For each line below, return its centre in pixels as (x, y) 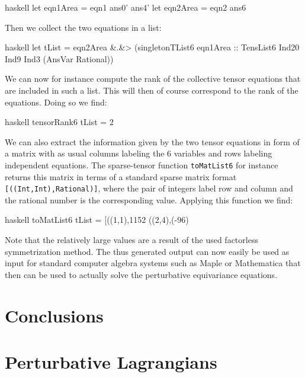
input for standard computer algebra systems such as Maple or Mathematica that (153, 263)
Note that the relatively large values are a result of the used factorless (131, 240)
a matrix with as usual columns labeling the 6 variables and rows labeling (139, 153)
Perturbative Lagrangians (111, 361)
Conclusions (54, 315)
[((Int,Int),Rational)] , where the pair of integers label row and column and (149, 188)
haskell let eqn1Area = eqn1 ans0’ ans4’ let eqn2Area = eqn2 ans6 (126, 7)
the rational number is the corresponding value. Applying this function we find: (149, 199)
